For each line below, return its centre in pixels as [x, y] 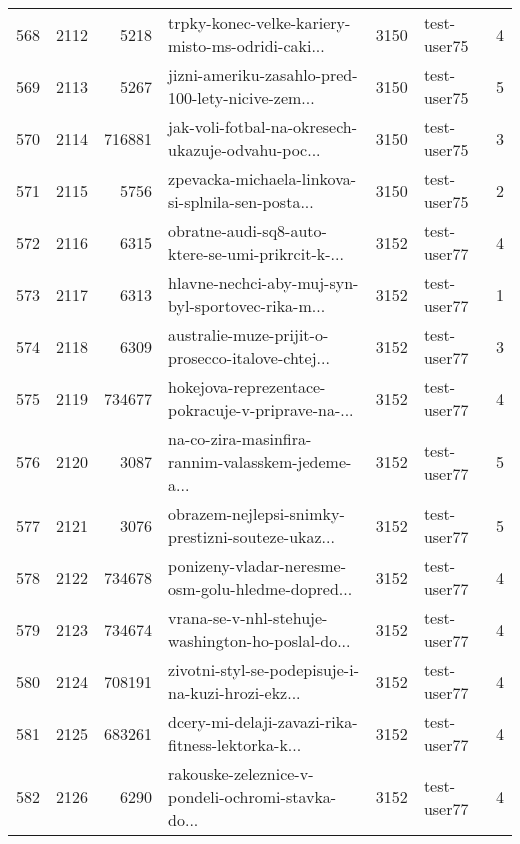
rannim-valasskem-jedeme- [260, 461]
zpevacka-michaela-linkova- [262, 178]
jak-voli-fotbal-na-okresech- [263, 126]
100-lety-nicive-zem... [241, 97]
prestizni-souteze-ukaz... [251, 536]
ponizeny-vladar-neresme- [257, 565]
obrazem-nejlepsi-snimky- [256, 513]
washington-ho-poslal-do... [259, 640]
